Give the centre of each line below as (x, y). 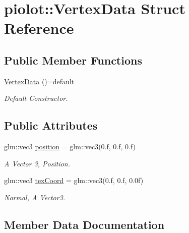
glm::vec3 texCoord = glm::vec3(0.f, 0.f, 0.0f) (74, 180)
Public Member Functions (73, 60)
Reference (39, 28)
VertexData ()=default (39, 81)
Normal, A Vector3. (35, 197)
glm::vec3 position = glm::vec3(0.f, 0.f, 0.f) (70, 147)
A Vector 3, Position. (37, 163)
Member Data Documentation (84, 224)
